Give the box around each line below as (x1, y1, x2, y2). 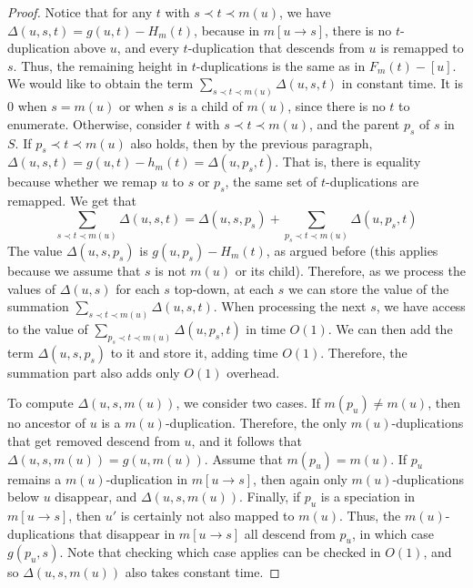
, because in (194, 20, 260, 39)
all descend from (244, 523, 336, 542)
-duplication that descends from (187, 38, 365, 57)
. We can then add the (327, 319, 453, 339)
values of (7, 279, 55, 298)
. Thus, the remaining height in (13, 56, 188, 75)
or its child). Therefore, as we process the (235, 261, 466, 280)
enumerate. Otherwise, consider (7, 114, 182, 133)
